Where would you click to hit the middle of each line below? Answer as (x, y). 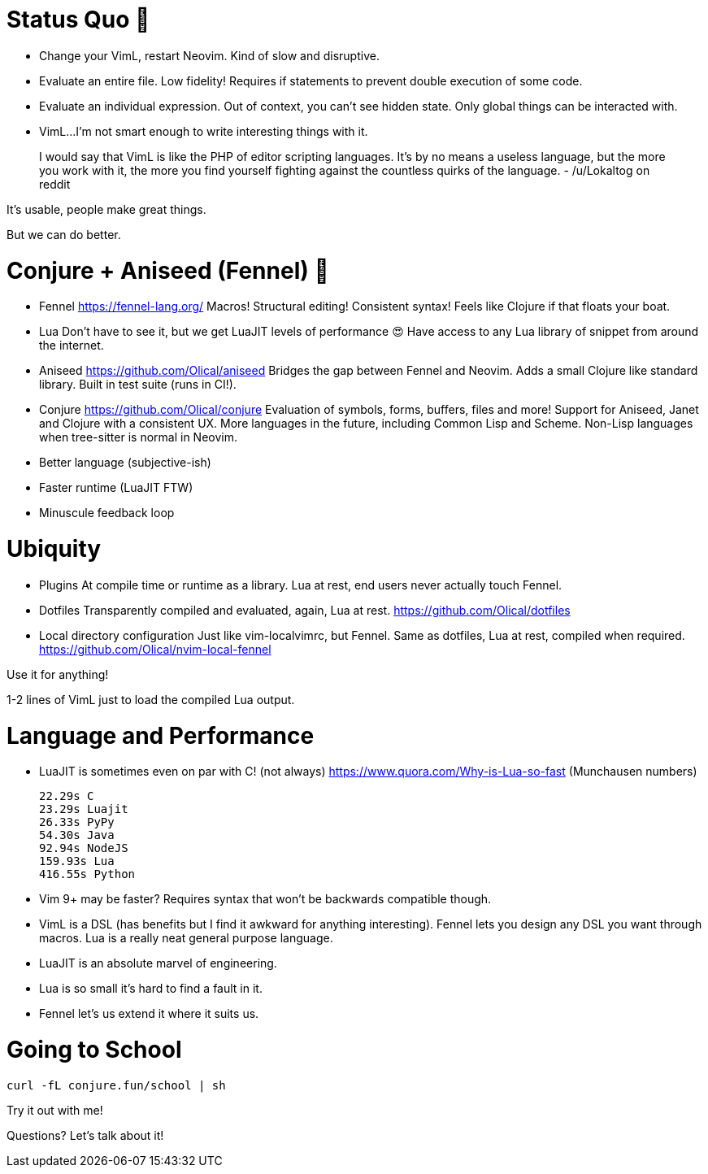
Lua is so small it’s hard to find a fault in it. (151, 989)
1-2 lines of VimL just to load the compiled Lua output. (151, 699)
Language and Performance (161, 735)
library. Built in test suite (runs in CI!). (138, 385)
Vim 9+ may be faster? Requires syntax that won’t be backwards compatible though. (265, 899)
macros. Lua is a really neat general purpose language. (186, 938)
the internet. (72, 346)
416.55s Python (87, 874)
